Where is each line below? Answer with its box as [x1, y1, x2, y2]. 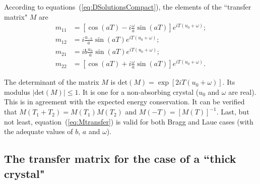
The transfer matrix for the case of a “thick [4, 151, 236, 166]
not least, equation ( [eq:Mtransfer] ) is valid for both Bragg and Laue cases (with [4, 116, 253, 127]
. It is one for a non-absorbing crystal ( [78, 86, 199, 97]
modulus [4, 86, 30, 97]
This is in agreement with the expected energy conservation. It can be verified [4, 96, 245, 107]
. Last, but [216, 106, 249, 117]
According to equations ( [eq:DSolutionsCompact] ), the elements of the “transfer [4, 2, 251, 12]
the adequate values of [4, 126, 73, 137]
